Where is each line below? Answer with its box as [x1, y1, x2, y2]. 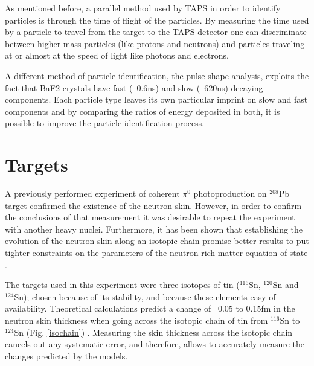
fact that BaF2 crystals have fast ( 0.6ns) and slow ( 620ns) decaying [5, 81, 263, 94]
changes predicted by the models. [5, 349, 128, 362]
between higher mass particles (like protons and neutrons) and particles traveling [5, 37, 305, 50]
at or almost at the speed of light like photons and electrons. [5, 49, 229, 62]
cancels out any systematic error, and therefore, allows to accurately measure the [5, 338, 305, 350]
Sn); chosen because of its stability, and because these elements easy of [14, 290, 276, 303]
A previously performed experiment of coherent [5, 187, 180, 200]
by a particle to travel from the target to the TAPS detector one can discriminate [5, 25, 307, 38]
